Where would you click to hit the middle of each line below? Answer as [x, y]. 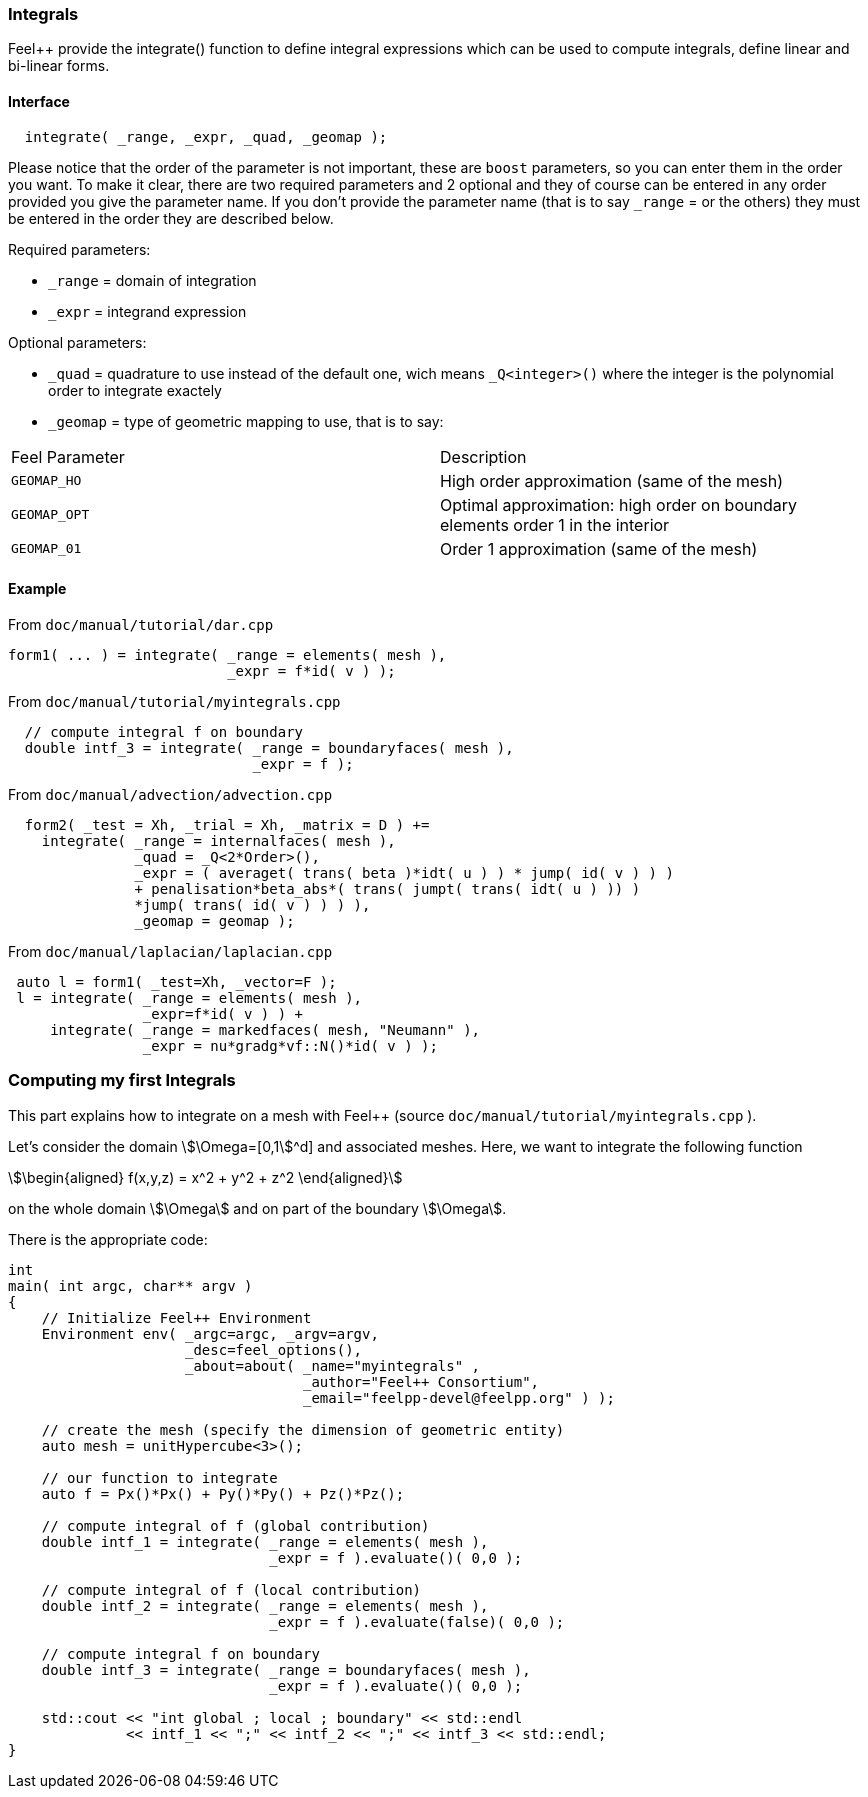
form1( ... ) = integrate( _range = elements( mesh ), [227, 654]
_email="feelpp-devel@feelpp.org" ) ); [459, 1397]
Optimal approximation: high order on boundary [618, 504]
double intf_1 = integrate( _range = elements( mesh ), [265, 1541]
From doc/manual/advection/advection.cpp [170, 794]
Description [483, 456]
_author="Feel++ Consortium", [421, 1381]
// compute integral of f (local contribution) [231, 1589]
